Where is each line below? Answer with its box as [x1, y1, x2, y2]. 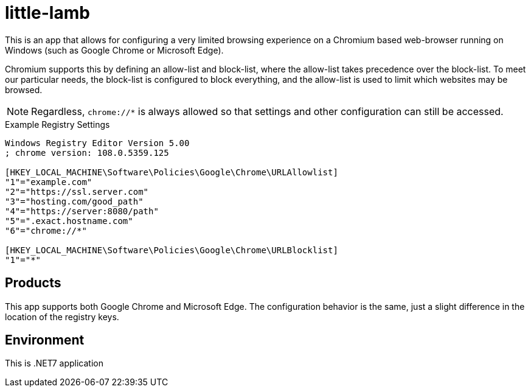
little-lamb [5, 2, 90, 23]
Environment [5, 332, 85, 348]
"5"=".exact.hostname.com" [5, 215, 133, 226]
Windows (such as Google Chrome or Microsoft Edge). [5, 44, 224, 55]
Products [5, 275, 61, 291]
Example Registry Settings [5, 119, 110, 130]
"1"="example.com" [5, 177, 92, 187]
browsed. [5, 84, 43, 95]
